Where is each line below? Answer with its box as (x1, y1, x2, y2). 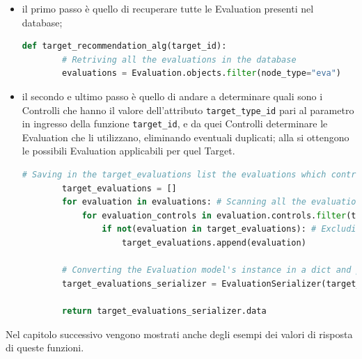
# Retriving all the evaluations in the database (62, 54, 297, 65)
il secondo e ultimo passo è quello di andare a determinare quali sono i (22, 88, 323, 103)
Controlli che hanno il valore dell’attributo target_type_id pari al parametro (22, 102, 354, 117)
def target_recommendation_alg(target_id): (22, 41, 227, 51)
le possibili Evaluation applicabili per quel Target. (22, 143, 235, 158)
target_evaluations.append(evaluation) (121, 238, 306, 248)
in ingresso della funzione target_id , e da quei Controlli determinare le (22, 116, 328, 131)
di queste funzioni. (6, 340, 84, 355)
